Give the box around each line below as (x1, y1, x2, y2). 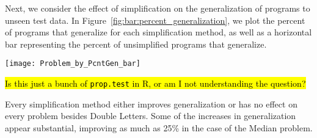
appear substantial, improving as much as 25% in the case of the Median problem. (5, 121, 313, 134)
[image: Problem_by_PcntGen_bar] (5, 59, 140, 68)
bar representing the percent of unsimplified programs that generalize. (5, 37, 267, 50)
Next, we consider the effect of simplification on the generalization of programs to (5, 2, 310, 14)
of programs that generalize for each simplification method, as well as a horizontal (5, 26, 312, 38)
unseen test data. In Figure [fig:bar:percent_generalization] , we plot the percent (5, 13, 305, 26)
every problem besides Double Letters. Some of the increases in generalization (5, 109, 296, 122)
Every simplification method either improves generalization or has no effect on (5, 97, 297, 110)
